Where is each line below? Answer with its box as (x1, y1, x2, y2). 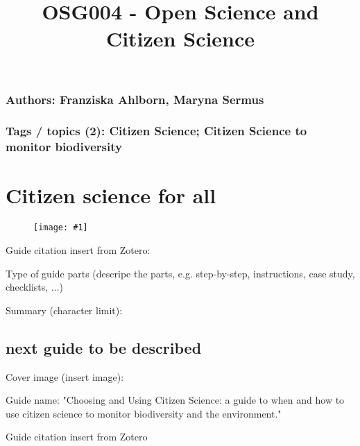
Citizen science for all (6, 181, 216, 209)
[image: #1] (33, 223, 88, 233)
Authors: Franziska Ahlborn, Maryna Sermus (6, 90, 264, 108)
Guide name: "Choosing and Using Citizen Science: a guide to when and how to (6, 393, 345, 407)
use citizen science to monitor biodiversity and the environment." (6, 406, 282, 420)
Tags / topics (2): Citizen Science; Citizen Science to (6, 122, 307, 139)
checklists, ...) (6, 280, 63, 294)
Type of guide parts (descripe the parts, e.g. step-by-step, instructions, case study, (6, 266, 355, 280)
